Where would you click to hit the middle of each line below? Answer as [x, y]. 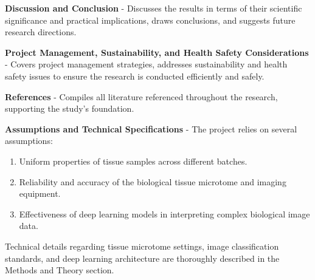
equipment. [40, 193]
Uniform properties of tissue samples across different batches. [133, 161]
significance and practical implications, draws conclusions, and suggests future [150, 20]
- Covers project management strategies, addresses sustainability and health [146, 64]
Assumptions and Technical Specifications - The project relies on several [151, 128]
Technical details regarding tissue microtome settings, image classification [142, 246]
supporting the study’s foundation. [70, 108]
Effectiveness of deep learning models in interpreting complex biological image [164, 213]
